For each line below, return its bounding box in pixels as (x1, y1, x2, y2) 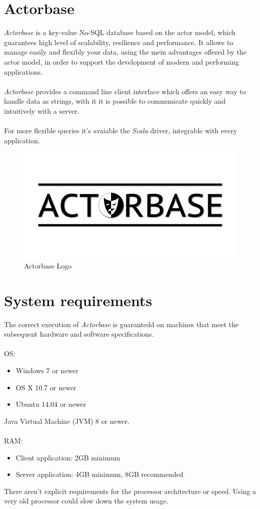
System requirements (4, 290, 152, 310)
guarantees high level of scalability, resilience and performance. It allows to (4, 37, 233, 47)
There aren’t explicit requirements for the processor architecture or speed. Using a (4, 485, 256, 496)
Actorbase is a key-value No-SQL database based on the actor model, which (4, 27, 235, 38)
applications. (4, 66, 43, 77)
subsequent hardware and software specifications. (4, 329, 154, 339)
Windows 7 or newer (15, 365, 78, 375)
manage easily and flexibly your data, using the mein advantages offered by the (4, 47, 246, 57)
